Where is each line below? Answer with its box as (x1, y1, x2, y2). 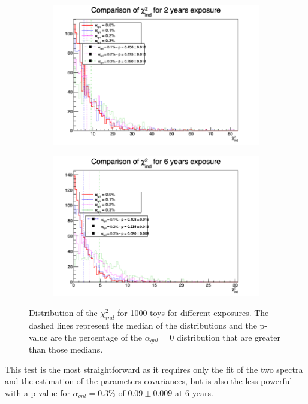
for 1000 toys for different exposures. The (117, 306, 269, 319)
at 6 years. (174, 387, 213, 399)
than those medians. (29, 343, 103, 356)
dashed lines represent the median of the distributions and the (29, 319, 257, 332)
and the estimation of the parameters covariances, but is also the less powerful (5, 375, 292, 387)
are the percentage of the (50, 330, 143, 343)
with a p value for (5, 387, 70, 399)
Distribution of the (29, 306, 98, 319)
